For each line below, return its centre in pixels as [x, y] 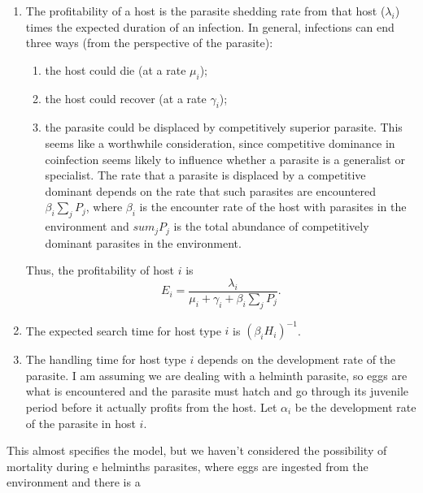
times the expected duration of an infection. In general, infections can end [210, 26]
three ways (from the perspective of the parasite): [149, 43]
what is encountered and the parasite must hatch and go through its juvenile [217, 391]
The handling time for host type [106, 359]
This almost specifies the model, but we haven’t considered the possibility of [197, 450]
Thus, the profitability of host [100, 270]
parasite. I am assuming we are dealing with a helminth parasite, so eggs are [216, 375]
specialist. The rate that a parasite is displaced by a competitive [205, 175]
